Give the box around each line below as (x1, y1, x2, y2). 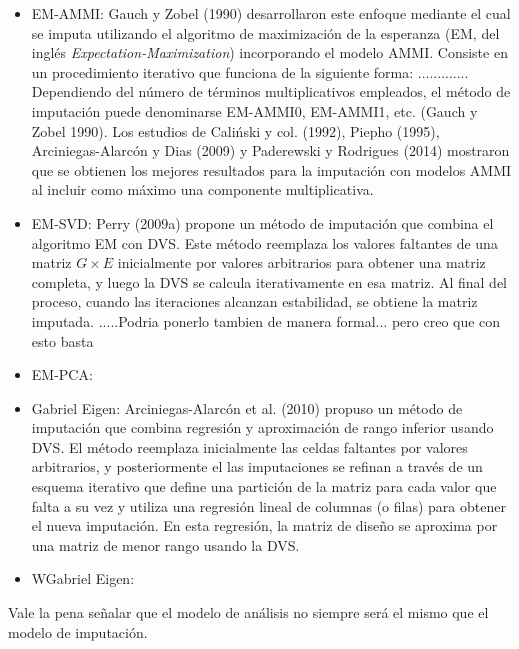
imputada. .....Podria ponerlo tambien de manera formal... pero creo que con (31, 310, 501, 331)
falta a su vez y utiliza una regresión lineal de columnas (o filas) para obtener (31, 495, 506, 516)
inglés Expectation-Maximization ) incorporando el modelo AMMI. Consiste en (31, 42, 508, 63)
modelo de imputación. (8, 621, 148, 642)
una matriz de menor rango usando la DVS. (31, 534, 300, 555)
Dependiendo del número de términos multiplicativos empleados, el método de (31, 81, 511, 102)
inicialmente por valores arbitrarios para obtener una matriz (117, 252, 486, 273)
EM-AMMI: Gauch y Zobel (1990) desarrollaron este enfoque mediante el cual (31, 3, 511, 23)
